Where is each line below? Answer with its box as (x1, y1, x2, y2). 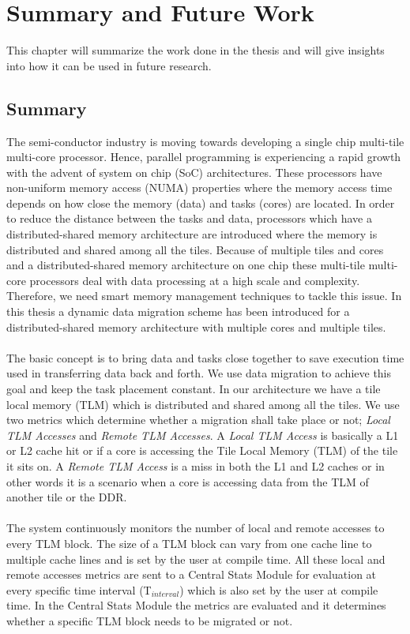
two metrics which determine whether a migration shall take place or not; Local (6, 411, 390, 428)
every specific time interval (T (6, 581, 152, 598)
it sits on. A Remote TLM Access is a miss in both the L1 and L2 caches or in (6, 457, 385, 474)
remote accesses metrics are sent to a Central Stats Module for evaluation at (6, 566, 377, 583)
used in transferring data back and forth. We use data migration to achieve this (6, 365, 392, 381)
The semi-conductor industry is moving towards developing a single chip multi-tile (6, 133, 404, 149)
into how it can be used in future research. (6, 57, 212, 73)
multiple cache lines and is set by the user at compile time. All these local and (6, 550, 386, 567)
